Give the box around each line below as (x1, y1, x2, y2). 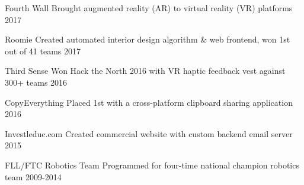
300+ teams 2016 (5, 76, 68, 88)
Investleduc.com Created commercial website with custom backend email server (5, 127, 293, 139)
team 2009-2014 (5, 170, 62, 183)
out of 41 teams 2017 (5, 44, 81, 57)
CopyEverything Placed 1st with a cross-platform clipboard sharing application (5, 96, 293, 108)
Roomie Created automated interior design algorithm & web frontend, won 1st (5, 33, 290, 46)
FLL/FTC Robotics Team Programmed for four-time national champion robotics (5, 158, 299, 171)
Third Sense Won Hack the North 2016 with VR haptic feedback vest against (5, 64, 286, 77)
